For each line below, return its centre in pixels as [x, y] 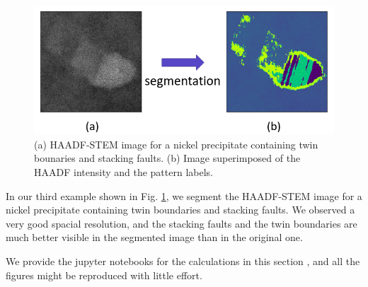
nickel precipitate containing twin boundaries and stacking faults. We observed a [180, 210]
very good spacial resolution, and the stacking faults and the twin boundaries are [182, 223]
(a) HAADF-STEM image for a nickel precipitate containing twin [176, 144]
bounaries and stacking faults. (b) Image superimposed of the [167, 158]
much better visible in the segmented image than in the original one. [154, 237]
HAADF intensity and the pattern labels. [123, 172]
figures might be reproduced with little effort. [104, 275]
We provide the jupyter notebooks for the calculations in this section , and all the [183, 260]
